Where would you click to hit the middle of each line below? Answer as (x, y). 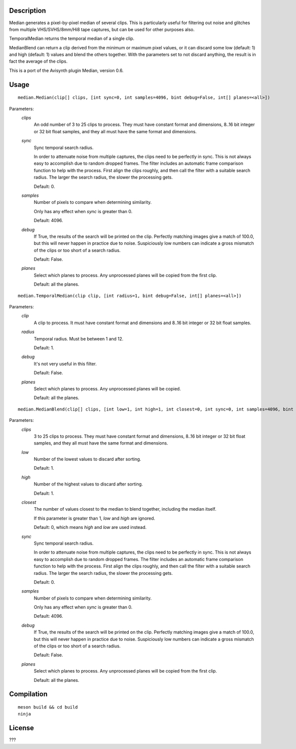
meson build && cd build (48, 707)
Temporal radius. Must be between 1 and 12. (78, 338)
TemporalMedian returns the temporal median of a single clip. (72, 38)
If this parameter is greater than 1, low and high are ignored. (94, 518)
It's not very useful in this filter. (65, 364)
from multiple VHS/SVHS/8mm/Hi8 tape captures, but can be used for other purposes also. (102, 29)
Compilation (28, 694)
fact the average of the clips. (38, 61)
